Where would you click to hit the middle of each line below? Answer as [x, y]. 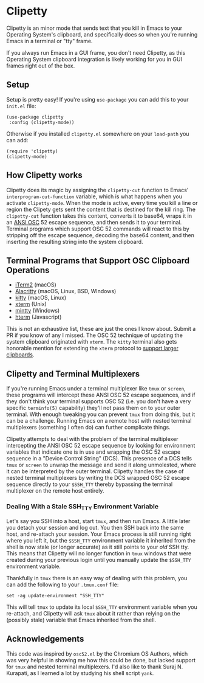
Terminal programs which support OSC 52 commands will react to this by [98, 229]
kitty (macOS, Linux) [41, 298]
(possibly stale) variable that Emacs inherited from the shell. [81, 620]
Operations [28, 270]
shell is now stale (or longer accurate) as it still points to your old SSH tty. [98, 547]
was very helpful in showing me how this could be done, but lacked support [101, 660]
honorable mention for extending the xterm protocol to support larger [93, 348]
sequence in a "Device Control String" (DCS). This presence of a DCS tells [99, 459]
